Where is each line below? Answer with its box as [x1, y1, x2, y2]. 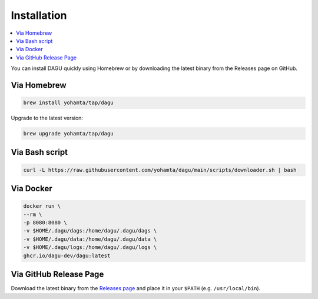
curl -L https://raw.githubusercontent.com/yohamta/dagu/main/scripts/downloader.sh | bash [23, 167, 297, 173]
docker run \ [23, 203, 61, 210]
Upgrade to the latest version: [11, 115, 84, 122]
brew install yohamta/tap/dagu [23, 99, 114, 106]
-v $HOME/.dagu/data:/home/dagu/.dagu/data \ [23, 235, 157, 242]
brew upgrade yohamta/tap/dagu [23, 130, 114, 137]
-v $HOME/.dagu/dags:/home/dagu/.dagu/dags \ [23, 227, 157, 234]
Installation [11, 9, 67, 22]
